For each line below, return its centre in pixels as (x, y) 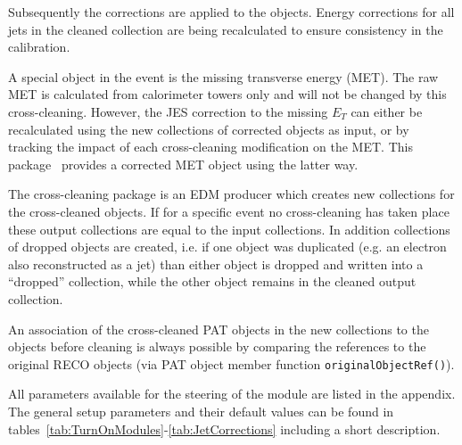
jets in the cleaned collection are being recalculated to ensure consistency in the (226, 29)
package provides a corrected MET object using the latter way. (183, 164)
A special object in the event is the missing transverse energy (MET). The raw (223, 76)
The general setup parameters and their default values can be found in (201, 411)
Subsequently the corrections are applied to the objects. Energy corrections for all (231, 12)
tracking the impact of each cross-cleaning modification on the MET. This (210, 147)
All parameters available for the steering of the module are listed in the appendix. (232, 394)
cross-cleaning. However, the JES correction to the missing (168, 111)
